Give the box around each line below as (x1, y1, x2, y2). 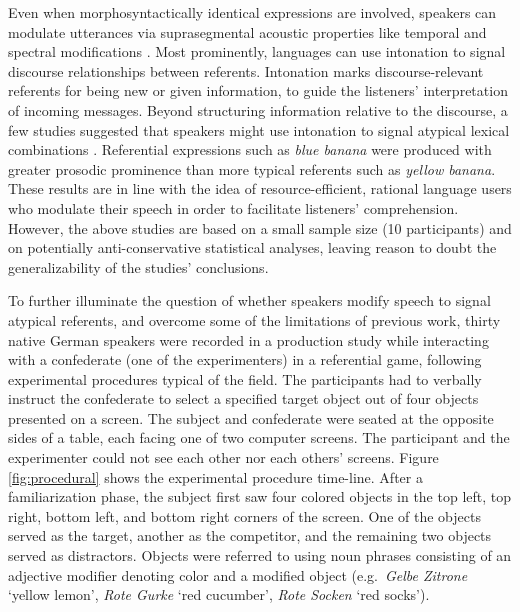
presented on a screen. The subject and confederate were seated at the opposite (8, 407, 494, 428)
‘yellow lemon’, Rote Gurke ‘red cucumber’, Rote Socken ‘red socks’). (8, 584, 430, 605)
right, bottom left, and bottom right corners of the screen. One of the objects (8, 505, 481, 526)
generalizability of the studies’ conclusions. (8, 256, 269, 277)
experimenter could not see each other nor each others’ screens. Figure (8, 447, 439, 468)
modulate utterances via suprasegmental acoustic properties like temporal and (8, 21, 487, 42)
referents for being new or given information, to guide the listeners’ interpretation (8, 80, 508, 101)
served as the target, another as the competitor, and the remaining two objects (8, 525, 492, 546)
